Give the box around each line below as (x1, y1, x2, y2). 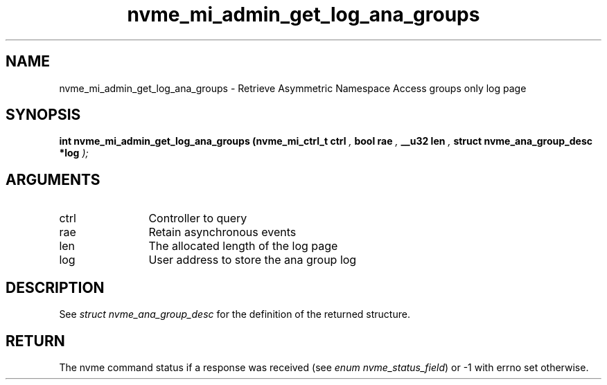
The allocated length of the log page (148, 239, 338, 253)
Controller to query (148, 211, 247, 226)
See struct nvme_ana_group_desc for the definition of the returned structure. (59, 308, 410, 321)
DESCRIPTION (6, 278, 105, 296)
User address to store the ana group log (148, 253, 357, 267)
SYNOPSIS (6, 106, 81, 124)
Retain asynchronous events (148, 225, 297, 240)
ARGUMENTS (6, 170, 100, 188)
